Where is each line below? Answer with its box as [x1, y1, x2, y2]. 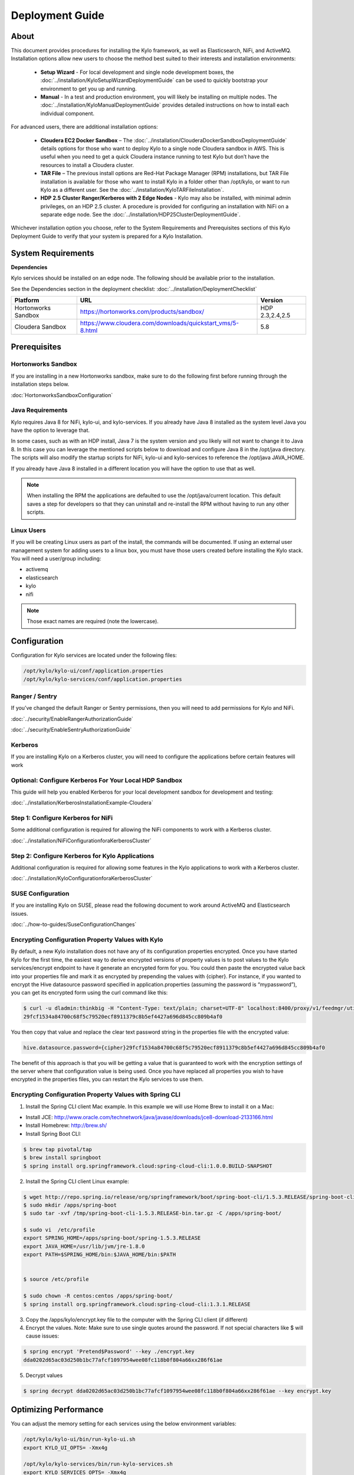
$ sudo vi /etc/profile [23, 1227, 96, 1233]
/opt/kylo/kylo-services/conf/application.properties [23, 676, 182, 683]
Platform [14, 296, 40, 304]
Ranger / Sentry [11, 692, 57, 700]
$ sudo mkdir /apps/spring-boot [23, 1201, 117, 1208]
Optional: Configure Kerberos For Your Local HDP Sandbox [11, 776, 183, 784]
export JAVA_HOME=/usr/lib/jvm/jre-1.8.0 [23, 1243, 145, 1250]
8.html [80, 326, 98, 335]
